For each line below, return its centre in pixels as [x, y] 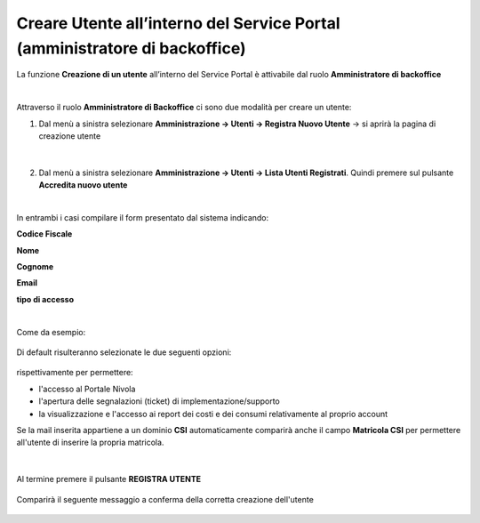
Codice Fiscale [44, 234]
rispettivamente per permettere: [75, 373]
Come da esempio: [51, 332]
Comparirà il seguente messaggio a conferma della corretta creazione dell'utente [165, 499]
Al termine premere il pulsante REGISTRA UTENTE [109, 479]
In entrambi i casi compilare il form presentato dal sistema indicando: [143, 217]
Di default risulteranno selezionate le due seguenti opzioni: [124, 352]
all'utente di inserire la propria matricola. [90, 443]
